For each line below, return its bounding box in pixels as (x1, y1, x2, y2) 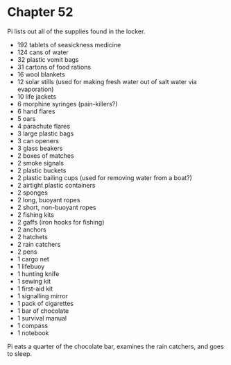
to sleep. (7, 349, 33, 358)
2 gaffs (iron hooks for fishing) (17, 218, 105, 226)
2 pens (17, 248, 37, 256)
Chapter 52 (7, 4, 74, 20)
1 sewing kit (17, 277, 51, 285)
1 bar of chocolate (17, 307, 69, 315)
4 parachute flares (17, 122, 71, 130)
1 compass (17, 321, 49, 330)
